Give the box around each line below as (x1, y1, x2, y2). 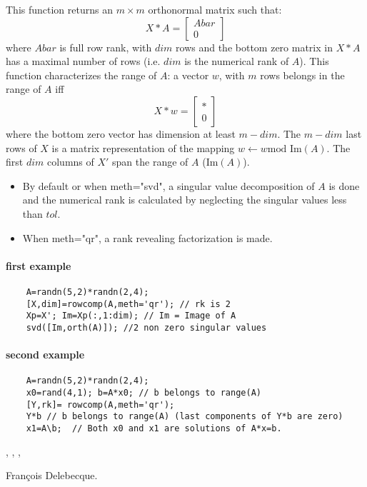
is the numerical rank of (184, 54, 289, 69)
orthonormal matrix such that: (148, 2, 282, 16)
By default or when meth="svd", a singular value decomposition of (22, 178, 315, 193)
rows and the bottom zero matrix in (176, 39, 333, 54)
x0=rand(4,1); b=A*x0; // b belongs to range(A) (26, 388, 261, 398)
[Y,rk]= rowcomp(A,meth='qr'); (26, 399, 175, 410)
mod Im (267, 144, 302, 154)
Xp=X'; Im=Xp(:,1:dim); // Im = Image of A (26, 311, 236, 321)
